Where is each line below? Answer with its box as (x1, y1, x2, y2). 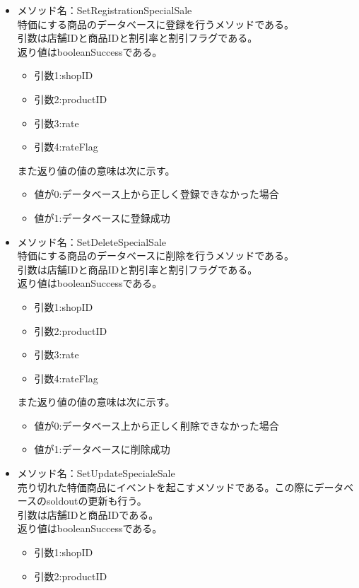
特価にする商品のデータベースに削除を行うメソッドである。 (17, 248, 295, 263)
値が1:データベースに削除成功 (34, 442, 170, 457)
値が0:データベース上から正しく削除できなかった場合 (34, 418, 279, 433)
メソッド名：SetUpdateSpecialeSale (17, 466, 175, 481)
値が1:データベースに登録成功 (34, 210, 170, 225)
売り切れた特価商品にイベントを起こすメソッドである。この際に (17, 479, 314, 494)
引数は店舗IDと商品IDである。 (17, 507, 159, 522)
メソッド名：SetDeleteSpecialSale (17, 234, 166, 249)
